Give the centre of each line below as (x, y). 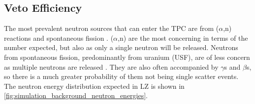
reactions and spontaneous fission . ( (59, 38)
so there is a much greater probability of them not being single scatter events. (121, 76)
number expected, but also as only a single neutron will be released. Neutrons (121, 47)
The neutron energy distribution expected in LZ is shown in (94, 86)
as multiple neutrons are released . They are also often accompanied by (111, 66)
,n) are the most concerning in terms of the (183, 38)
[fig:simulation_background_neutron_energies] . (76, 95)
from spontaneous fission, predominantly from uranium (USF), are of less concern (127, 57)
